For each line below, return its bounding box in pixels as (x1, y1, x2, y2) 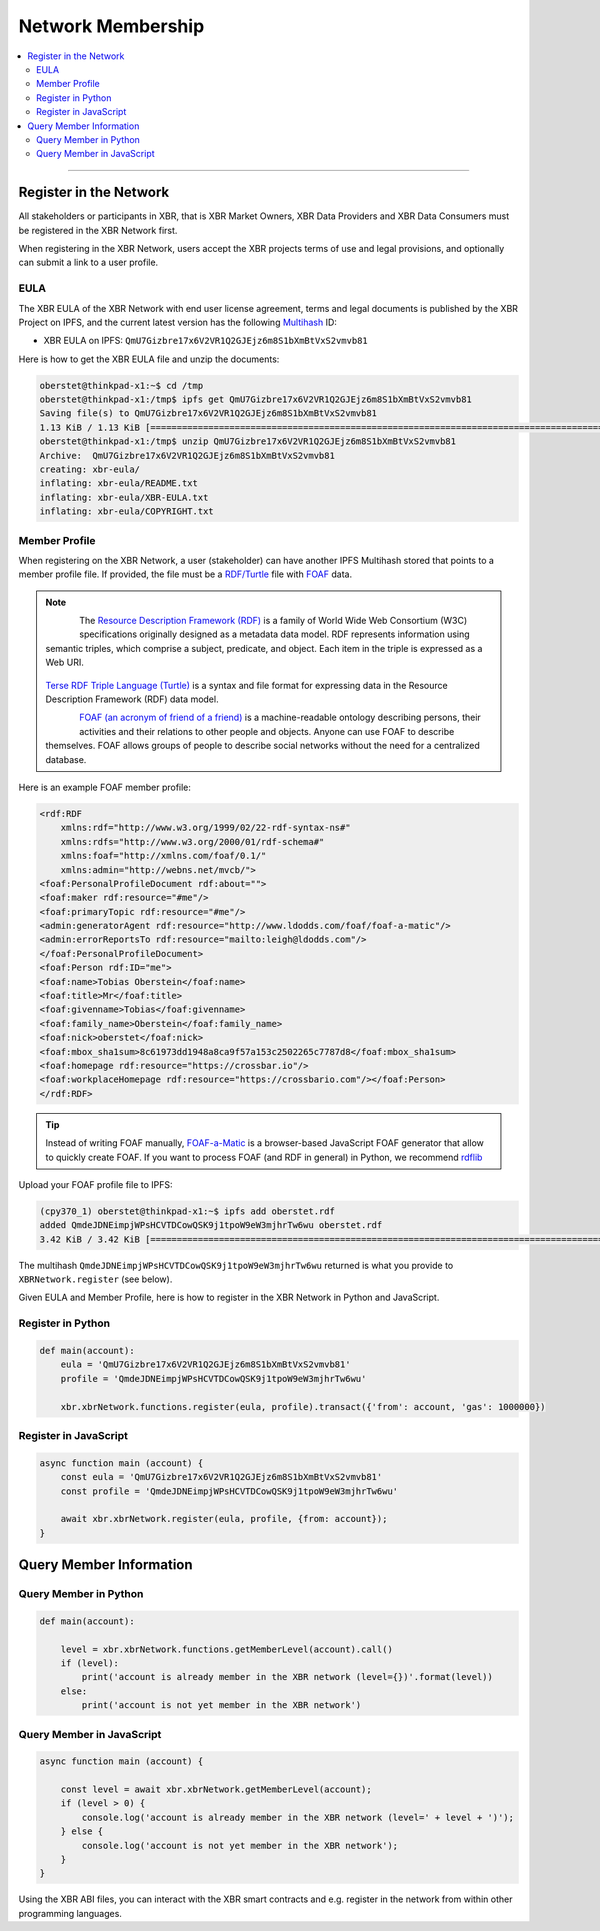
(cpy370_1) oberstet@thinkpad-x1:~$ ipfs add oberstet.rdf (39, 1205, 335, 1217)
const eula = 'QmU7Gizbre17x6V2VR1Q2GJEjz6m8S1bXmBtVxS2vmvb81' (60, 1471, 383, 1483)
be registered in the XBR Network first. (18, 224, 178, 236)
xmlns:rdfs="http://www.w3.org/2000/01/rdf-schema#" (60, 836, 325, 847)
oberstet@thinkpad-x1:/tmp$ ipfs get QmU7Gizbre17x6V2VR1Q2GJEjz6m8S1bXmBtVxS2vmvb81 (39, 394, 472, 405)
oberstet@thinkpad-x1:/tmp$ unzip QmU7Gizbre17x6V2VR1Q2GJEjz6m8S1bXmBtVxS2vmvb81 (39, 436, 457, 447)
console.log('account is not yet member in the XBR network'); (81, 1840, 399, 1851)
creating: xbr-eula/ (39, 464, 140, 475)
